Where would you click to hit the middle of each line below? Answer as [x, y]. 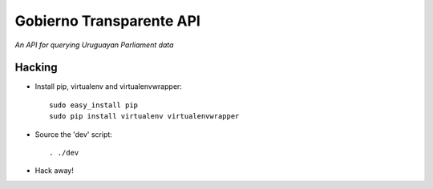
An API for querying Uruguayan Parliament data [94, 45]
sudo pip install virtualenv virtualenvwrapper [144, 117]
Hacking [36, 68]
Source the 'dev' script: [73, 134]
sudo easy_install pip [94, 105]
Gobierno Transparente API [107, 21]
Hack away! [54, 171]
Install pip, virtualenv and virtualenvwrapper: [108, 86]
